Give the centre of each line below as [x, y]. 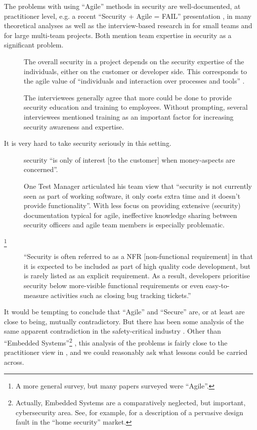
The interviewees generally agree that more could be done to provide [128, 97]
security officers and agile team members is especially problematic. [124, 225]
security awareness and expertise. [74, 126]
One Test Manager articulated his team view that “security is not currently [138, 186]
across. [14, 362]
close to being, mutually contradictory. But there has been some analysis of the [124, 321]
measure [36, 295]
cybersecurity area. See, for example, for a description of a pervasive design [129, 412]
